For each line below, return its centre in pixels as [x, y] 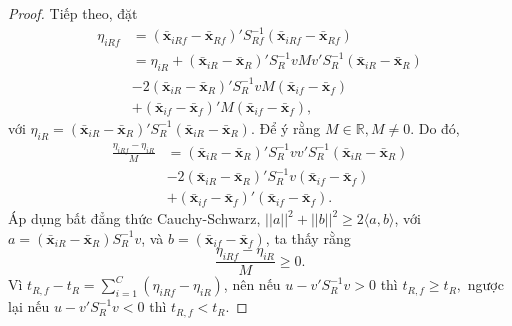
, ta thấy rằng [308, 237]
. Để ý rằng [285, 127]
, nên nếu [252, 284]
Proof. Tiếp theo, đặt [73, 13]
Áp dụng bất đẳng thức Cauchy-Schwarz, [134, 218]
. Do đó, [435, 127]
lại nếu [29, 306]
